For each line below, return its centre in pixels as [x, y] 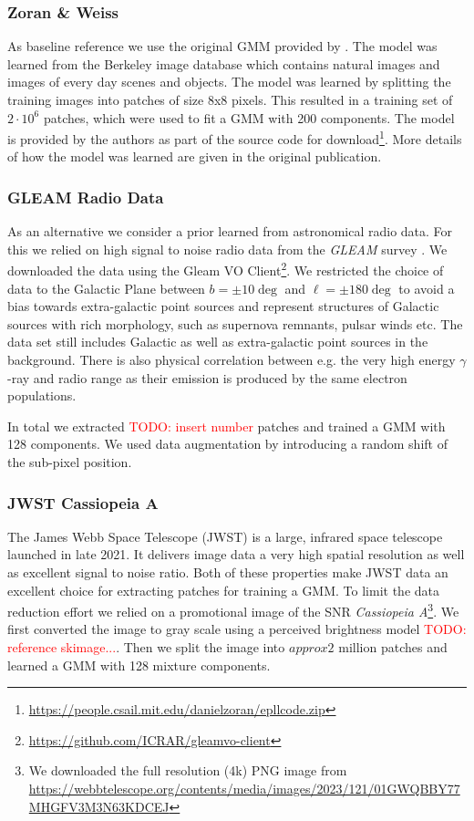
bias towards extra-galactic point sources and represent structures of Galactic [223, 306]
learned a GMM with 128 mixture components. [139, 665]
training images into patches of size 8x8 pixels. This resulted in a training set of [230, 99]
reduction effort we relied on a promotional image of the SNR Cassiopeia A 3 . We [233, 610]
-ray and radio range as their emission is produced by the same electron [207, 377]
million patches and [393, 647]
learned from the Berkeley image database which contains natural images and [224, 63]
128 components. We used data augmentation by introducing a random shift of [227, 444]
